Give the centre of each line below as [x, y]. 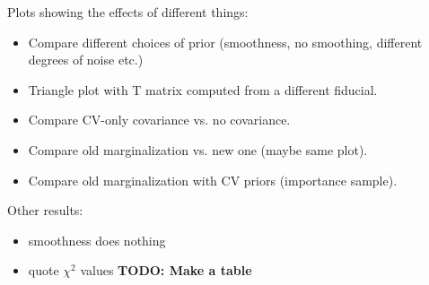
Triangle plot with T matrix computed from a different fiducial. [203, 89]
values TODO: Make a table [166, 270]
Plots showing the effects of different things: [128, 12]
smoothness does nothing [97, 240]
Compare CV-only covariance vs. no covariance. [159, 120]
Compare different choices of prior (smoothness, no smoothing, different [225, 42]
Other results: [45, 210]
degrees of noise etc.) [86, 60]
